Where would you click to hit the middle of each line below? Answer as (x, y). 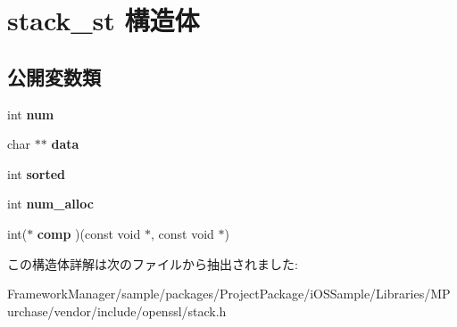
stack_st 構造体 (104, 20)
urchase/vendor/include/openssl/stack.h (117, 311)
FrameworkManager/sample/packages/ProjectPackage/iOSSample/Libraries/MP (229, 294)
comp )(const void (89, 233)
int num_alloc (50, 204)
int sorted (37, 173)
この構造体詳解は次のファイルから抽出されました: (153, 263)
